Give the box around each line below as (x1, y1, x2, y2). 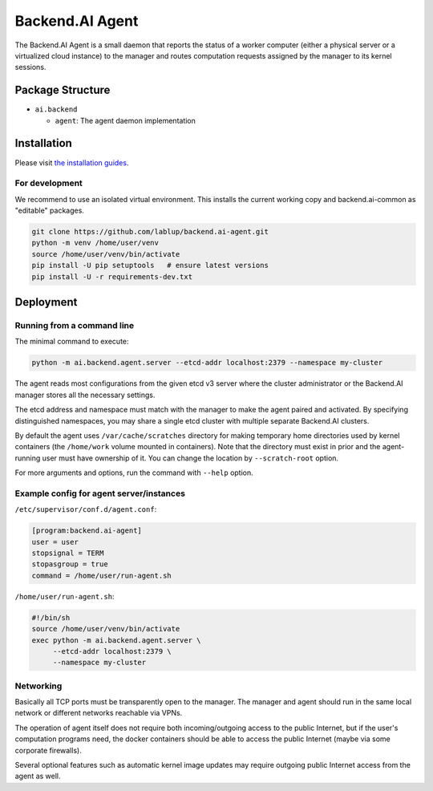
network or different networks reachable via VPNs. (14, 708, 183, 718)
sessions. (14, 63, 47, 72)
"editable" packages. (14, 205, 84, 216)
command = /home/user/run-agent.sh (31, 570, 172, 580)
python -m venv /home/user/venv (31, 238, 160, 248)
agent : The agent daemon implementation (55, 116, 196, 125)
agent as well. (14, 771, 61, 781)
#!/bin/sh (31, 613, 71, 622)
